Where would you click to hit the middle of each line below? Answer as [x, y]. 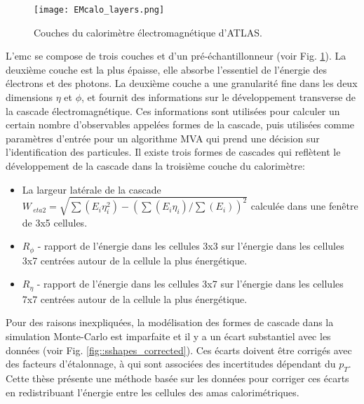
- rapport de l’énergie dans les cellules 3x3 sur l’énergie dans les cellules [191, 246]
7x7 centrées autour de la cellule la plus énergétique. [135, 298]
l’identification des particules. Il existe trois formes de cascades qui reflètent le [173, 152]
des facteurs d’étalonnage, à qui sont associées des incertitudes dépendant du [171, 364]
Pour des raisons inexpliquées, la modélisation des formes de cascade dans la [170, 322]
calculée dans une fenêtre [304, 206]
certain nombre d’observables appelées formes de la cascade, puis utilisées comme [180, 124]
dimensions [29, 97]
